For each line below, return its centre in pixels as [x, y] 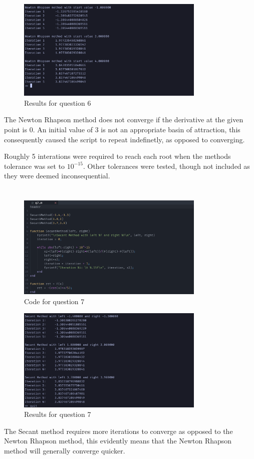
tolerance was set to [35, 166]
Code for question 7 [54, 301]
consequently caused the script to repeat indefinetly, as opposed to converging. [124, 139]
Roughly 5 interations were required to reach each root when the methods [117, 156]
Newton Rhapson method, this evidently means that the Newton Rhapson [118, 441]
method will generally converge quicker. [65, 450]
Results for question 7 [58, 414]
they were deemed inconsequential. [57, 176]
